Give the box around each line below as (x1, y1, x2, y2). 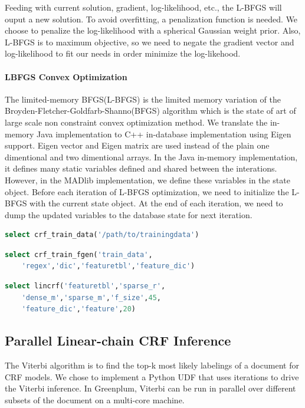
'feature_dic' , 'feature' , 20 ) (21, 305, 136, 314)
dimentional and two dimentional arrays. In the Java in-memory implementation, (5, 150, 298, 163)
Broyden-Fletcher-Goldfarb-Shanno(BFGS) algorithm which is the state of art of (5, 104, 296, 117)
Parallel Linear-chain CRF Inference (5, 331, 231, 350)
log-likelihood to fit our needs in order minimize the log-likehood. (5, 47, 241, 60)
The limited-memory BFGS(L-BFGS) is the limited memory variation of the (5, 93, 281, 105)
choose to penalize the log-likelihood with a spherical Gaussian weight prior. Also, (5, 24, 301, 37)
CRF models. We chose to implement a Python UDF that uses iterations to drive (5, 370, 299, 383)
